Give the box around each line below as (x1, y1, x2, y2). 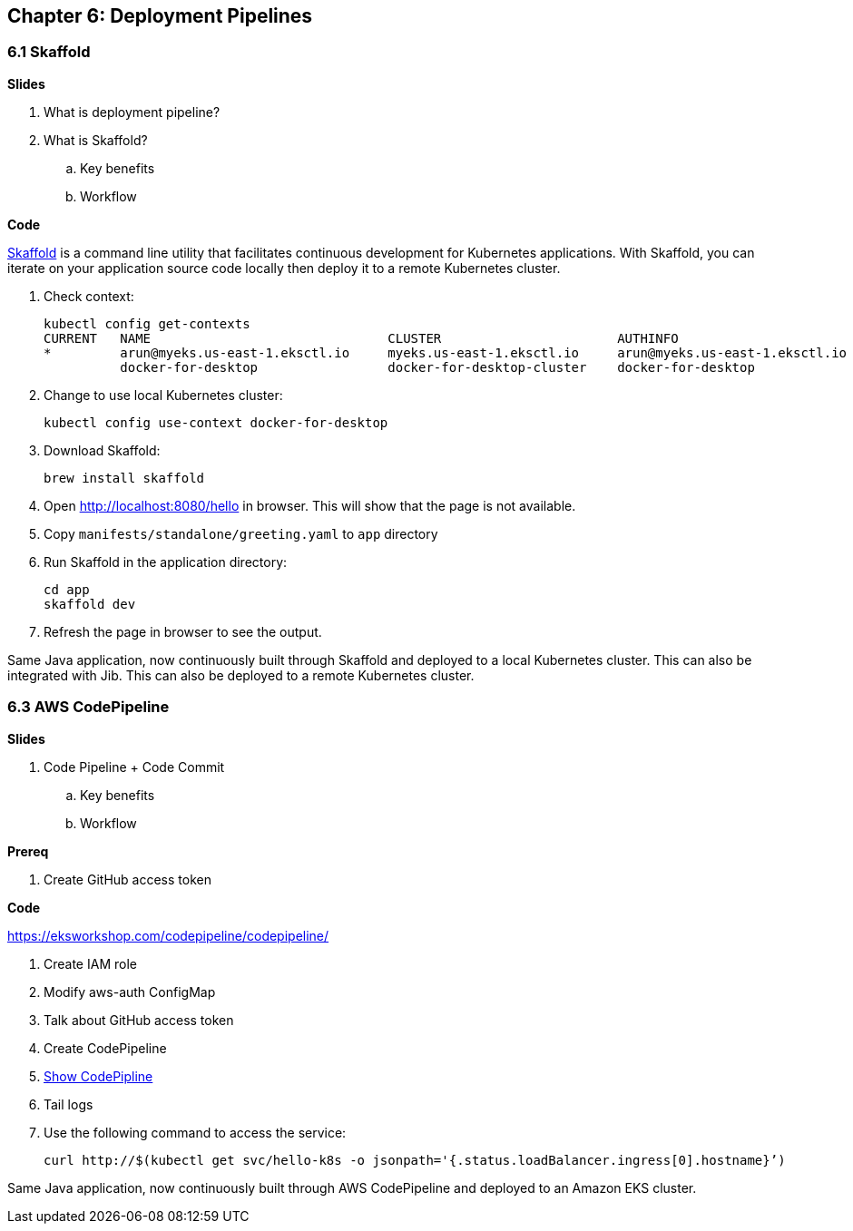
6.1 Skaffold (7, 43, 91, 62)
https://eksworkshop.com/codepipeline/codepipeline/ (7, 927, 329, 943)
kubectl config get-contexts (44, 316, 250, 331)
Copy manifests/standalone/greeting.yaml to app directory (44, 525, 438, 542)
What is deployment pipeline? (44, 103, 221, 120)
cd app (44, 581, 90, 597)
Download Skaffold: (44, 442, 161, 458)
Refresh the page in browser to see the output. (44, 623, 322, 640)
